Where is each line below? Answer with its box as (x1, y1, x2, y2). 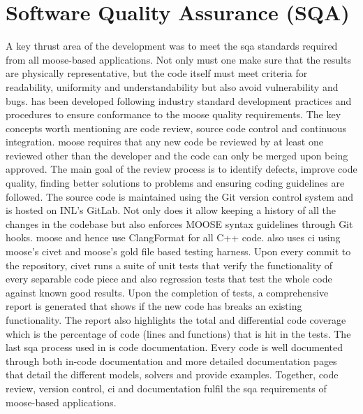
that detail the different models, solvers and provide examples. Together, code (6, 367, 339, 382)
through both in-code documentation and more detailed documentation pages (6, 353, 337, 368)
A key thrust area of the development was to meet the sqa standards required (6, 38, 338, 53)
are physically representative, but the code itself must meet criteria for (6, 66, 308, 80)
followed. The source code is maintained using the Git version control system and (6, 189, 354, 204)
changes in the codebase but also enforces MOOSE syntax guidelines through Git (6, 216, 353, 231)
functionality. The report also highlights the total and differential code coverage (6, 313, 346, 327)
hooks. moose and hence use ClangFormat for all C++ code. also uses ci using (6, 230, 341, 245)
